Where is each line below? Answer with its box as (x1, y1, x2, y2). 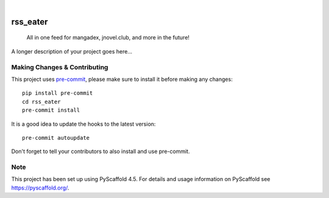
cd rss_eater (22, 98, 61, 105)
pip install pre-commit (22, 90, 93, 97)
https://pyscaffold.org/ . (11, 184, 69, 191)
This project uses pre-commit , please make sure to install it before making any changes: (11, 75, 233, 83)
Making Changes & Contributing (11, 63, 108, 71)
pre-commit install (22, 107, 80, 114)
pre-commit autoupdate (22, 134, 90, 141)
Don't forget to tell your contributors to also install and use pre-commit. (11, 148, 190, 155)
